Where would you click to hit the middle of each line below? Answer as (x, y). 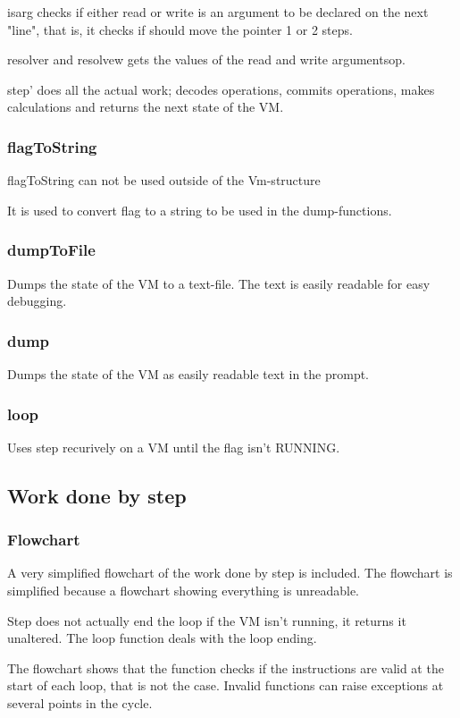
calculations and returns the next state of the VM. (146, 107)
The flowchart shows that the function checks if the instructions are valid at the (226, 667)
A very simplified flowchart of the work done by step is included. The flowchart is (230, 573)
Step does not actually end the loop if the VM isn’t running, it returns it (207, 620)
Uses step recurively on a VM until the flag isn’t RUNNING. (174, 447)
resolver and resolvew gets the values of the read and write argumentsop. (206, 59)
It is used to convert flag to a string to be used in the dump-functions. (200, 210)
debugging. (37, 301)
